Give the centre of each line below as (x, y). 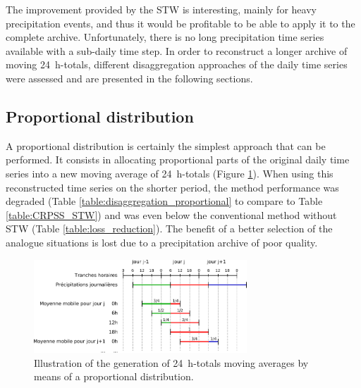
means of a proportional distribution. (114, 376)
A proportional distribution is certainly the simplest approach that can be (166, 145)
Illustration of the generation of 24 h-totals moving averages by (171, 362)
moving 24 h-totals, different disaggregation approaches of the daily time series (177, 64)
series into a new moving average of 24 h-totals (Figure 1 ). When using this (170, 173)
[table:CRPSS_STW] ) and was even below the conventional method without (171, 214)
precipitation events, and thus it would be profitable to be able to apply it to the (180, 23)
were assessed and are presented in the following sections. (129, 78)
